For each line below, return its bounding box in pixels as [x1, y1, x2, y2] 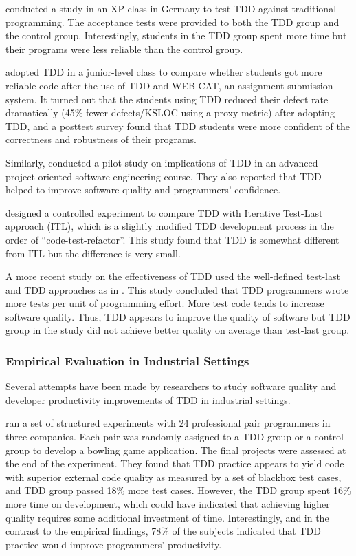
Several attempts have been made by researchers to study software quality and [5, 379, 337, 394]
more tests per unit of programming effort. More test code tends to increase [5, 296, 324, 310]
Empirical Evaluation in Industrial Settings [5, 352, 249, 369]
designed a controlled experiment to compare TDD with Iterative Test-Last [5, 205, 323, 220]
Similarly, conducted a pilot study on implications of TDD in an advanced [5, 155, 318, 169]
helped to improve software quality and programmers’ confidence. [5, 182, 281, 197]
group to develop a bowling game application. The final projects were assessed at [5, 442, 346, 457]
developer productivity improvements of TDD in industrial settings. [5, 392, 291, 407]
